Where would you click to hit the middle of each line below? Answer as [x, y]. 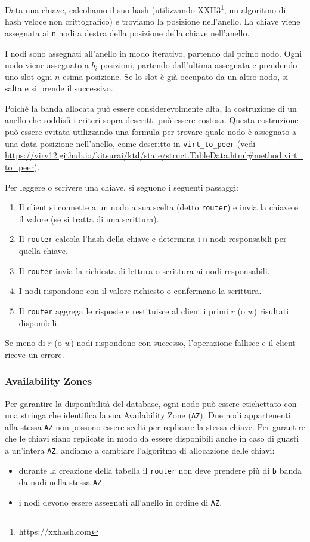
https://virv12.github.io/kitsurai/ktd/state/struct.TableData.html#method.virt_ [154, 155]
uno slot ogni [29, 76]
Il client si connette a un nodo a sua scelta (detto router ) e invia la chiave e [158, 207]
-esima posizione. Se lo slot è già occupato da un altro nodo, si [174, 76]
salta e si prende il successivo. [59, 88]
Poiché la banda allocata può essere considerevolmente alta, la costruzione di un [151, 108]
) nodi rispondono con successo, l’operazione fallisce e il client [183, 343]
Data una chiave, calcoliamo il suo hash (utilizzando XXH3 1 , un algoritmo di [145, 9]
